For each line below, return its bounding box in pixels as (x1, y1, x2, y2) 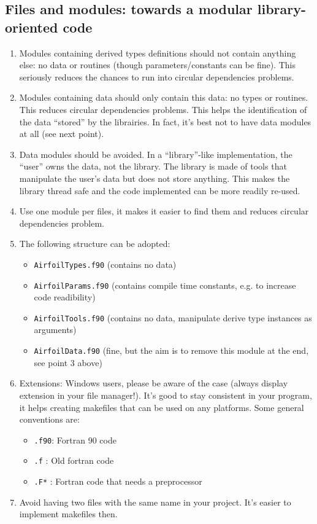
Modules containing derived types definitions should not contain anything (19, 46, 296, 59)
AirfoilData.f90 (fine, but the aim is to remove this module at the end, (34, 344, 309, 357)
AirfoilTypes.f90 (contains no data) (34, 257, 177, 270)
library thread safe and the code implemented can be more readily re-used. (19, 184, 300, 197)
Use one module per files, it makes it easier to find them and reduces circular (19, 205, 309, 217)
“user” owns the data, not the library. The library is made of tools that (19, 160, 287, 173)
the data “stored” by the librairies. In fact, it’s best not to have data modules (19, 115, 311, 128)
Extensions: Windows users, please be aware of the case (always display (19, 377, 288, 389)
